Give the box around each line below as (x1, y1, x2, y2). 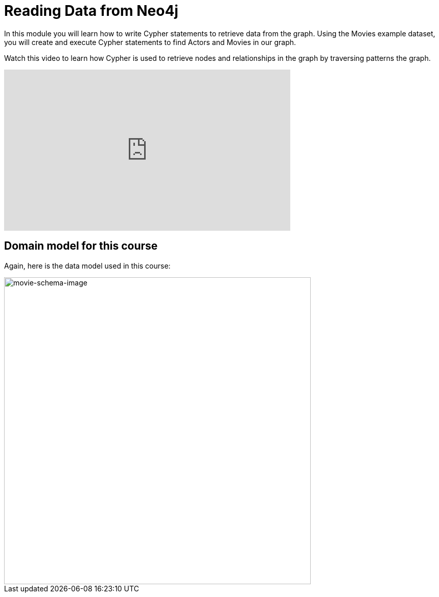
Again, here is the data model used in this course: (4, 261, 171, 270)
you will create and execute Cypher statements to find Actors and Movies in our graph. (4, 37, 296, 47)
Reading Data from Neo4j (4, 2, 178, 19)
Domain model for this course (4, 239, 158, 253)
